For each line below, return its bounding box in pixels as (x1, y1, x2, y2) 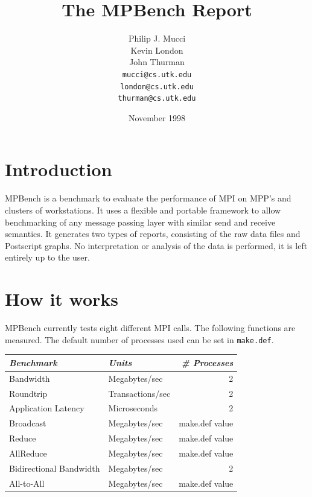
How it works (5, 286, 119, 311)
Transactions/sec (108, 387, 171, 399)
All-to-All (9, 476, 45, 489)
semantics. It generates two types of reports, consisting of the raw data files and (5, 227, 301, 240)
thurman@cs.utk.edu (118, 94, 196, 103)
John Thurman (129, 55, 185, 68)
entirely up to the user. (5, 251, 90, 264)
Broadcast (9, 417, 46, 429)
